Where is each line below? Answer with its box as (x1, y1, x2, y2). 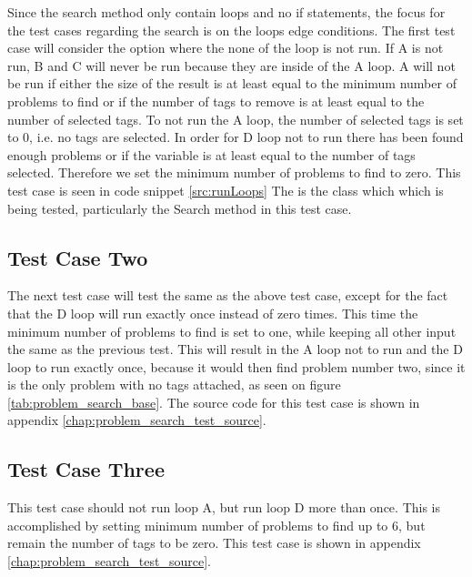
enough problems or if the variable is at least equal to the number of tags (7, 145, 416, 164)
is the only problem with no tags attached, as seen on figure (7, 375, 341, 394)
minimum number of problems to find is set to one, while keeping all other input (7, 321, 457, 340)
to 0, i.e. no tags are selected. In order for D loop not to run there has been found (7, 127, 464, 147)
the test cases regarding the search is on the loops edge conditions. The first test (7, 20, 456, 39)
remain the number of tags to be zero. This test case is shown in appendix (7, 533, 421, 552)
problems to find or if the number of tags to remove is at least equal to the (7, 91, 425, 110)
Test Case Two (7, 243, 148, 271)
